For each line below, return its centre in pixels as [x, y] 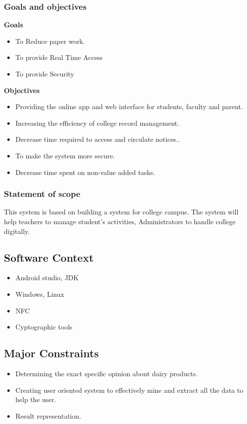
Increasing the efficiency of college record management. [97, 123]
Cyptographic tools [44, 327]
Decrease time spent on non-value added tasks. [85, 172]
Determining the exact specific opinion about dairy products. [106, 373]
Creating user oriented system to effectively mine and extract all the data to [129, 390]
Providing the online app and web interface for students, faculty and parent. [129, 106]
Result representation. [48, 415]
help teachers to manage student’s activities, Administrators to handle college [120, 221]
